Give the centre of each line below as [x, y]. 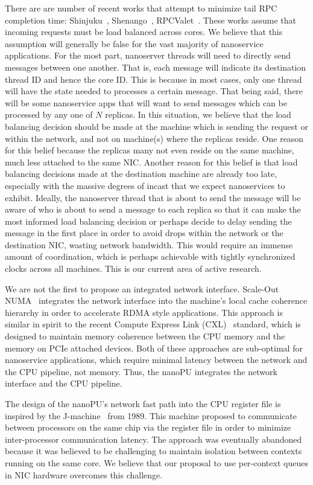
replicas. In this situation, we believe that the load [198, 114]
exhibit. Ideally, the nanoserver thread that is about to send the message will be [153, 197]
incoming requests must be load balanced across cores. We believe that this [144, 32]
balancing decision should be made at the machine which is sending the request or [156, 126]
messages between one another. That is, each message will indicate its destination [156, 67]
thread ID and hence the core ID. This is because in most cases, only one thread [153, 79]
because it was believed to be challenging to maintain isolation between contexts [153, 451]
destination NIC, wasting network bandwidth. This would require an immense [149, 244]
